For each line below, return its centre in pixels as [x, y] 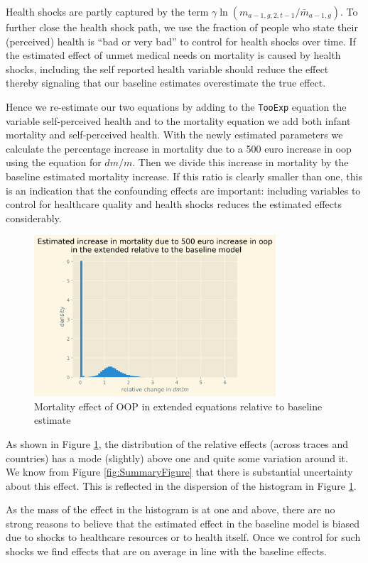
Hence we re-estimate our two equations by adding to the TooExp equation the [176, 106]
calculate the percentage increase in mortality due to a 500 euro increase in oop [179, 148]
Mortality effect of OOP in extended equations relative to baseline [178, 406]
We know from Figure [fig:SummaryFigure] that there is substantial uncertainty [179, 472]
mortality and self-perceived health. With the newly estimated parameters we [174, 135]
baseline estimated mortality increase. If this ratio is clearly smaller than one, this [184, 176]
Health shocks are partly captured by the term [107, 11]
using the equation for [54, 162]
